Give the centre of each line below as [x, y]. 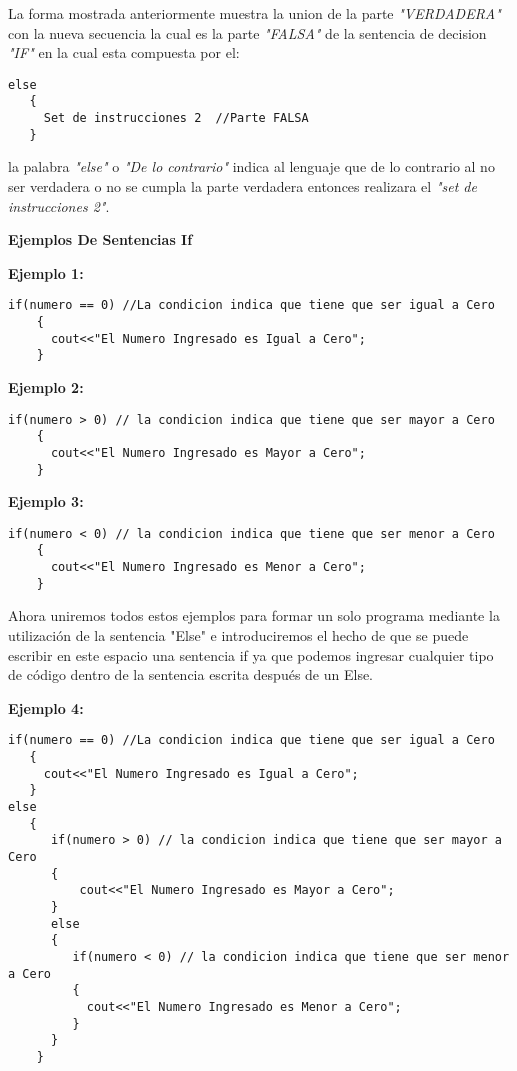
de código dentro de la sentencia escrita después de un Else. [191, 674]
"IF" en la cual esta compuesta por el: [124, 52]
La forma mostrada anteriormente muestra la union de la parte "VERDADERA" [254, 13]
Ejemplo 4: [46, 707]
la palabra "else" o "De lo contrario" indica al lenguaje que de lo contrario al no [251, 166]
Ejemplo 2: [46, 387]
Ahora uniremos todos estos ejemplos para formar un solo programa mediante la [254, 615]
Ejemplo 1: [46, 272]
